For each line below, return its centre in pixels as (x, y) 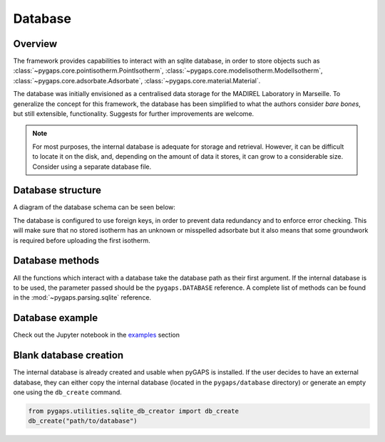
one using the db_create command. (68, 392)
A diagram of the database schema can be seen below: (94, 207)
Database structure (57, 190)
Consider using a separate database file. (92, 167)
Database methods (56, 261)
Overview (35, 44)
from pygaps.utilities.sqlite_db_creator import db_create (133, 411)
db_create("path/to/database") (83, 421)
